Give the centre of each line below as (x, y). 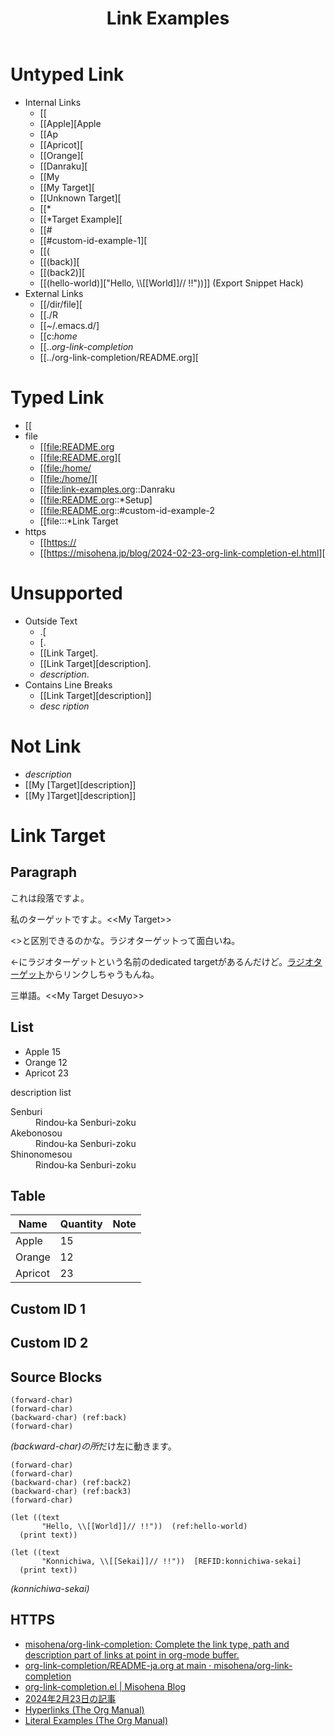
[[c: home (58, 336)
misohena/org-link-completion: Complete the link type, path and (157, 1644)
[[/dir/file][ (61, 304)
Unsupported (66, 593)
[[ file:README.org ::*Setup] (96, 499)
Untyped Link (67, 74)
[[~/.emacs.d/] (69, 325)
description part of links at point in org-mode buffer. (132, 1654)
